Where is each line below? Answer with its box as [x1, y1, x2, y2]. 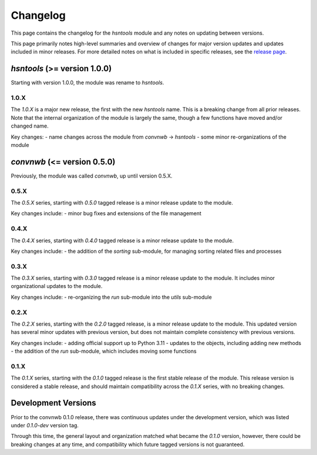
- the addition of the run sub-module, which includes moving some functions [11, 347, 197, 355]
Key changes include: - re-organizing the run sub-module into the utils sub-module [11, 293, 213, 300]
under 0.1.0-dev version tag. [11, 421, 79, 429]
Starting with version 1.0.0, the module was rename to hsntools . [11, 79, 164, 86]
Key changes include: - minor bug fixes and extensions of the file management [11, 210, 202, 217]
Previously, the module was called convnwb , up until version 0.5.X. [11, 172, 173, 179]
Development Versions [11, 398, 96, 408]
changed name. [11, 122, 49, 129]
